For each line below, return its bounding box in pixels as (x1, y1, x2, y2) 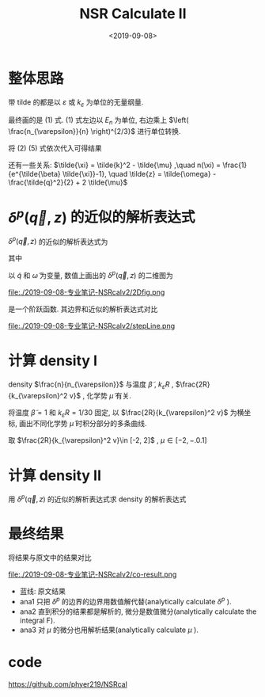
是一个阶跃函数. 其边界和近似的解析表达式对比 (8, 304, 158, 314)
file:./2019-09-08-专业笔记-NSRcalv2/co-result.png (8, 569, 177, 579)
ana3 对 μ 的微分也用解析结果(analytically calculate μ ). (19, 625, 199, 634)
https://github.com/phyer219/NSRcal (8, 679, 128, 689)
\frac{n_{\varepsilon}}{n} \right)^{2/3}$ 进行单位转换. (8, 127, 181, 136)
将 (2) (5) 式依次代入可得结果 (8, 143, 103, 153)
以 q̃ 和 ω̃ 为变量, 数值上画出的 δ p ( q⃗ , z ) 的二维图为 (8, 269, 173, 280)
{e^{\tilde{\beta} (8, 169, 61, 179)
